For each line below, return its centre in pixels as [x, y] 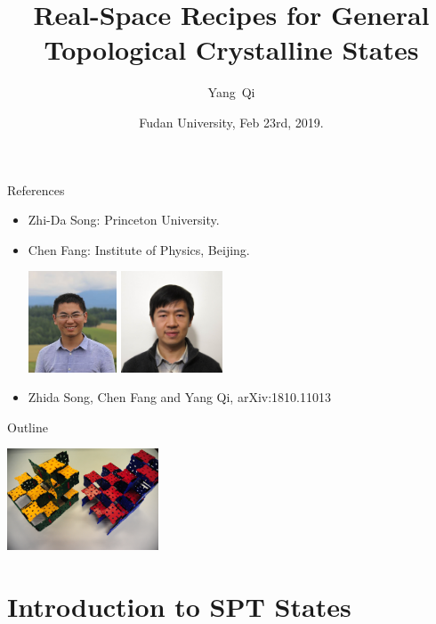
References [36, 189]
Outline [28, 427]
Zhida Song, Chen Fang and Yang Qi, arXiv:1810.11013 [179, 397]
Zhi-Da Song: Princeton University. [124, 220]
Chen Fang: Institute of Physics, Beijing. [139, 249]
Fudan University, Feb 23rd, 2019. [231, 122]
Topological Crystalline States [231, 49]
